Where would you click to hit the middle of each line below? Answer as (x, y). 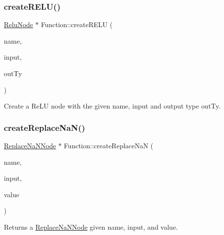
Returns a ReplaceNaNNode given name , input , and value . (91, 227)
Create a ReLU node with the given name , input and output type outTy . (112, 106)
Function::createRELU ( (77, 24)
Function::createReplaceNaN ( (108, 145)
